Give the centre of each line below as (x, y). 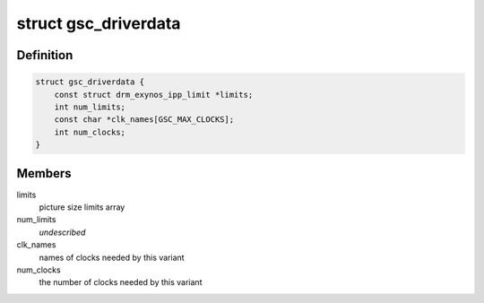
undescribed (62, 232)
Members (44, 173)
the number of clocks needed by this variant (121, 282)
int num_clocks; (90, 132)
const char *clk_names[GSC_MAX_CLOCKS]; (144, 120)
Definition (45, 55)
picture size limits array (82, 207)
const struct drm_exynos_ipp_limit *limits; (154, 95)
